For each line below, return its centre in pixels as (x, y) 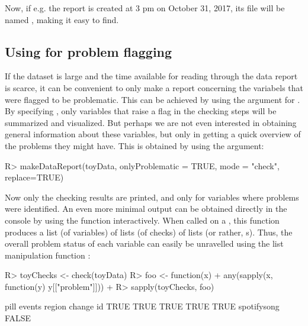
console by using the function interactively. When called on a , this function (142, 220)
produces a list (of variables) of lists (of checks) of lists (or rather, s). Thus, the (149, 232)
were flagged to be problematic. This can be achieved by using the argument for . (153, 99)
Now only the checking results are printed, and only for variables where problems (152, 197)
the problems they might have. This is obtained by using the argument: (134, 145)
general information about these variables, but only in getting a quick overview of (153, 134)
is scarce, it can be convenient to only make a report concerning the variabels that (154, 87)
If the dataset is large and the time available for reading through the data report (151, 76)
